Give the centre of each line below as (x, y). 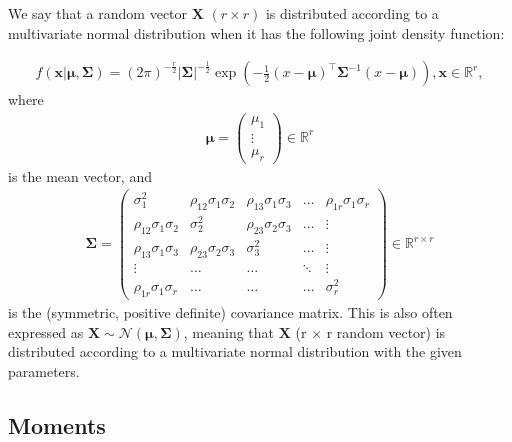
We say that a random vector (98, 13)
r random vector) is (386, 331)
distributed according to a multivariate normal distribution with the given (235, 351)
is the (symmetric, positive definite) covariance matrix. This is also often (230, 311)
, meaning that (229, 331)
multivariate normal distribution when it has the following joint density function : (256, 32)
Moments (57, 424)
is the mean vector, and (80, 175)
